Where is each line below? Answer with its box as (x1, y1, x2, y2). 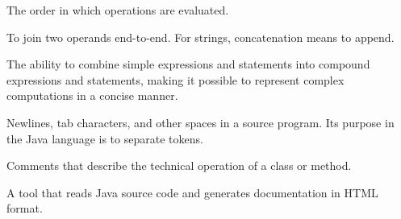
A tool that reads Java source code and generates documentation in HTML (6, 184, 378, 200)
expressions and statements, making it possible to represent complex (6, 71, 345, 88)
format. (6, 200, 43, 217)
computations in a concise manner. (6, 87, 178, 104)
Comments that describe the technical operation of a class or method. (6, 157, 352, 174)
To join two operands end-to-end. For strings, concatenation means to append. (6, 28, 395, 45)
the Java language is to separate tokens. (6, 130, 203, 147)
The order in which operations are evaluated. (6, 2, 229, 18)
